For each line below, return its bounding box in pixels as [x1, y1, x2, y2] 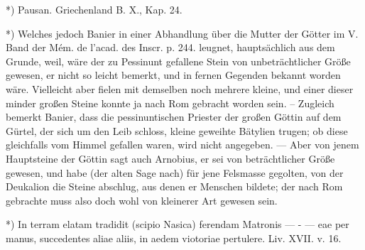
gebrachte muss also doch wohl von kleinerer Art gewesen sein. [6, 192, 278, 207]
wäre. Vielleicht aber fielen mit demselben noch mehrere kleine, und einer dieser [6, 81, 354, 96]
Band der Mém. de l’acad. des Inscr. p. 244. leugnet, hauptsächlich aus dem [6, 40, 335, 55]
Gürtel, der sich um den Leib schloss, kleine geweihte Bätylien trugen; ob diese [6, 123, 348, 138]
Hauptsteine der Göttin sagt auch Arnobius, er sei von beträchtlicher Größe [6, 151, 335, 165]
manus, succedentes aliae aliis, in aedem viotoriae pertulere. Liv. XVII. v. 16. [6, 230, 342, 245]
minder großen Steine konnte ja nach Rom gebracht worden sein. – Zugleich [6, 95, 334, 110]
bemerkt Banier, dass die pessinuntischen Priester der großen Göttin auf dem [6, 109, 342, 124]
